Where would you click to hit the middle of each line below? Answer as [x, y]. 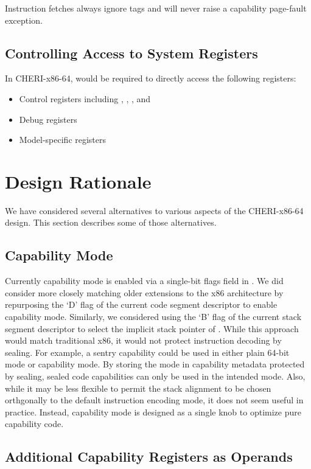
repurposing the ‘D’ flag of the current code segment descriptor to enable [141, 304]
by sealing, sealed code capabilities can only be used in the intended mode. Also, [155, 376]
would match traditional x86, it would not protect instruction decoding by [143, 340]
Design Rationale [78, 181]
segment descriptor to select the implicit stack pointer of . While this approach [152, 328]
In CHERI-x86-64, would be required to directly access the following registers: [151, 78]
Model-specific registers [63, 140]
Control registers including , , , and [85, 98]
